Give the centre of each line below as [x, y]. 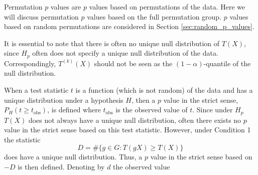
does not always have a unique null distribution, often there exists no [135, 120]
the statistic [22, 139]
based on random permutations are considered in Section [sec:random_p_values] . [129, 26]
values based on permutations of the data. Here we [167, 7]
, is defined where [74, 110]
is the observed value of [152, 110]
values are [66, 7]
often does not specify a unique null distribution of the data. [125, 53]
